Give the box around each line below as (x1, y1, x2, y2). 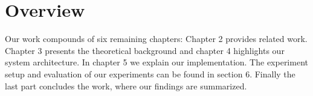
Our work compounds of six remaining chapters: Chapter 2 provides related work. (5, 32, 308, 45)
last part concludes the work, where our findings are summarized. (5, 79, 247, 92)
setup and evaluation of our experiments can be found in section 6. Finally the (5, 67, 295, 80)
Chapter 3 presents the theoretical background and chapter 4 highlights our (5, 44, 285, 56)
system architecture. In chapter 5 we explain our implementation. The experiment (5, 56, 308, 68)
